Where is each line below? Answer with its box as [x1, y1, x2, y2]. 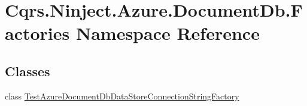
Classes [5, 61, 50, 80]
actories [5, 21, 70, 45]
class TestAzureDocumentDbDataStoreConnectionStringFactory [5, 89, 239, 102]
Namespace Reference [75, 21, 260, 45]
